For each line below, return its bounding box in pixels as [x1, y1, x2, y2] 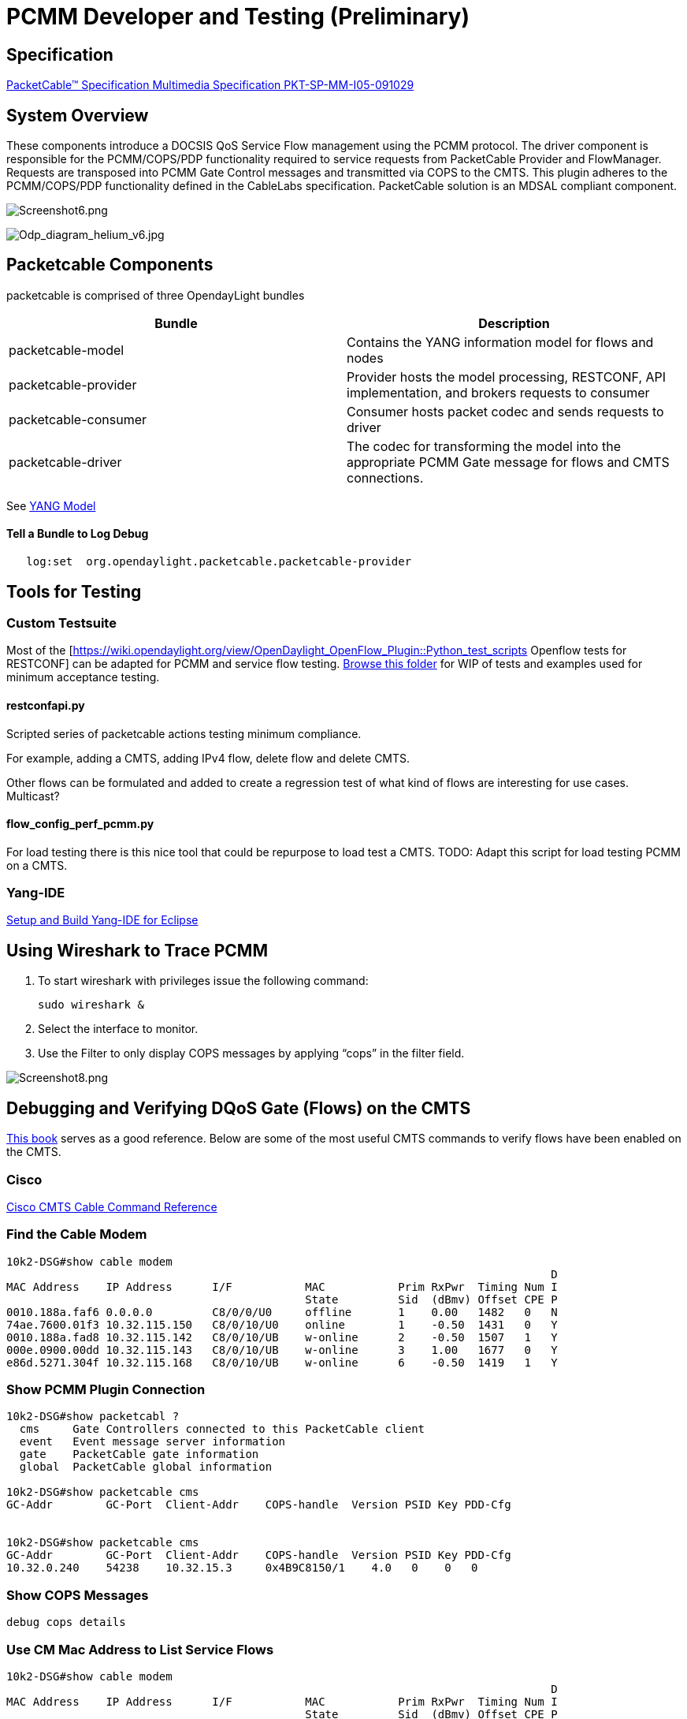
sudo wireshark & [38, 998, 144, 1012]
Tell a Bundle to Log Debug [6, 527, 149, 541]
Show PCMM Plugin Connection [6, 1382, 206, 1398]
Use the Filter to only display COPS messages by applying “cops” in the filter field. [38, 1046, 465, 1061]
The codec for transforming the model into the [347, 438, 621, 454]
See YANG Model [6, 498, 96, 513]
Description [478, 315, 550, 331]
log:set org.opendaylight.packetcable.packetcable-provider [26, 555, 412, 569]
